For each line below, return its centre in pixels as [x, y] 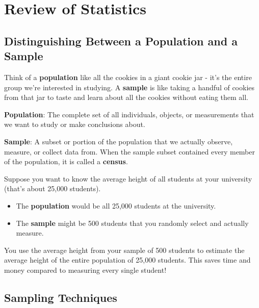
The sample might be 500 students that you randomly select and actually [132, 223]
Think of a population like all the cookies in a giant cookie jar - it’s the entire [128, 77]
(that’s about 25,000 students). [53, 188]
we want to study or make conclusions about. [75, 124]
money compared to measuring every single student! [85, 269]
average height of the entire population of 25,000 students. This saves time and [127, 260]
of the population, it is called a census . [66, 161]
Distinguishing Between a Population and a [121, 41]
